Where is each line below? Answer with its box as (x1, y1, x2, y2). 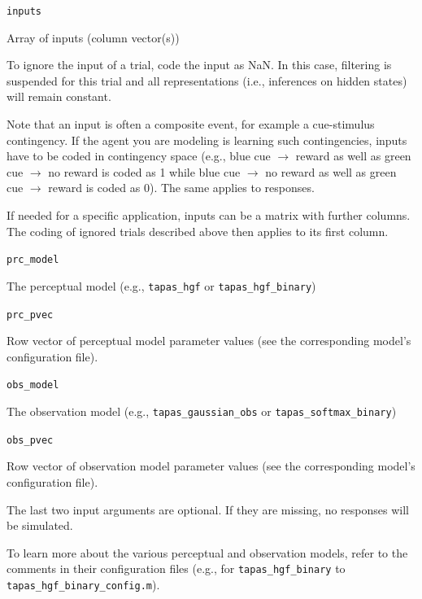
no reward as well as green (265, 163, 397, 180)
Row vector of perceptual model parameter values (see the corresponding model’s (7, 332, 411, 349)
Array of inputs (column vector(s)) (7, 28, 180, 46)
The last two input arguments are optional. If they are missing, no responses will (7, 501, 409, 518)
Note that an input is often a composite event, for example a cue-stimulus (7, 116, 375, 133)
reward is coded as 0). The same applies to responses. (48, 179, 315, 196)
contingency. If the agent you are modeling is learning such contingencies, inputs (7, 131, 407, 148)
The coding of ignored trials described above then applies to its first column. (7, 222, 389, 239)
